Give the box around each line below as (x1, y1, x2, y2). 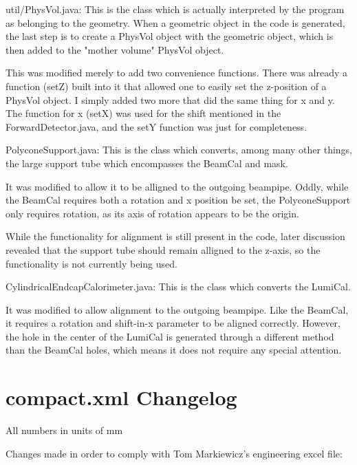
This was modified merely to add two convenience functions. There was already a (6, 65, 347, 80)
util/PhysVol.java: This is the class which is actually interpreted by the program (6, 2, 345, 16)
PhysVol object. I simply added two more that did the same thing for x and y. (6, 92, 335, 107)
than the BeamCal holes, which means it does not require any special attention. (6, 343, 342, 357)
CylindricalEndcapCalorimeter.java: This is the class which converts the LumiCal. (6, 279, 351, 294)
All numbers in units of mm (6, 423, 123, 437)
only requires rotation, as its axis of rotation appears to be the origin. (6, 206, 299, 220)
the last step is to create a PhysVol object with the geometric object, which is (6, 29, 334, 43)
